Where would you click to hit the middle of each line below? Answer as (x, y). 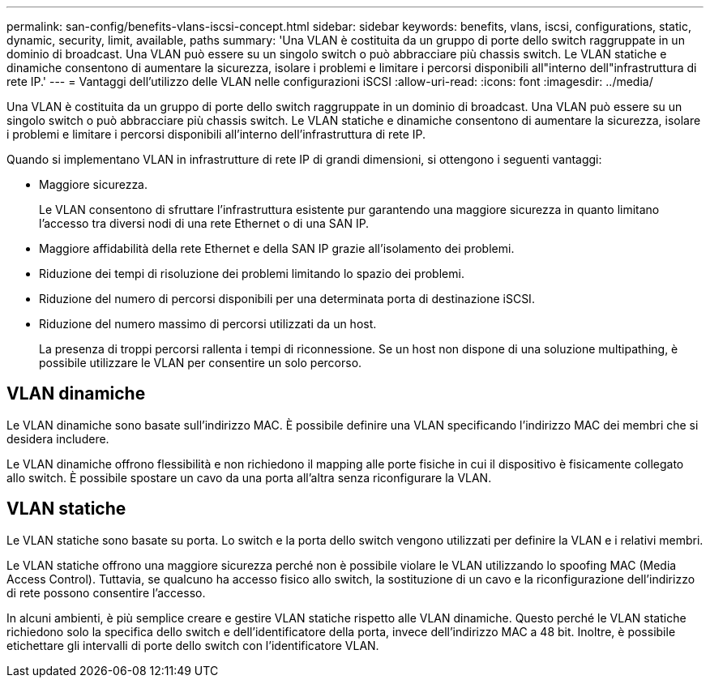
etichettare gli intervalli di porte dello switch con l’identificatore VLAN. (193, 645)
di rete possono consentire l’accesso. (106, 592)
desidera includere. (58, 438)
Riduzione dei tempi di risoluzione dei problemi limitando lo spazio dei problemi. (252, 274)
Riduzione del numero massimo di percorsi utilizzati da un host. (208, 324)
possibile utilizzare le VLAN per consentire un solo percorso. (201, 363)
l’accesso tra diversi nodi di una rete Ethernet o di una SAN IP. (204, 223)
